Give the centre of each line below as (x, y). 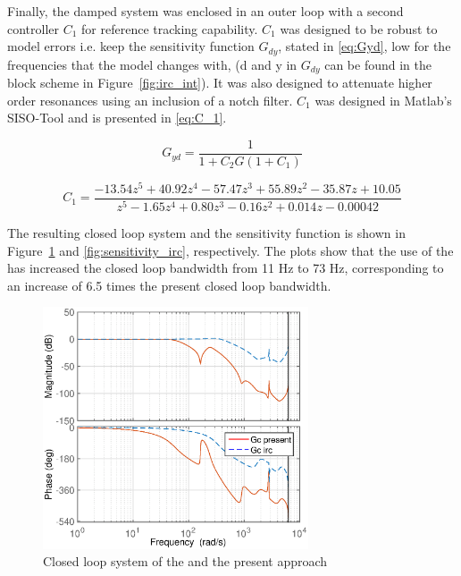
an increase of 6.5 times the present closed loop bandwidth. (169, 285)
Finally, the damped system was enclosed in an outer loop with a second (205, 11)
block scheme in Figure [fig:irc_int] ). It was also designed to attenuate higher (220, 83)
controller (34, 28)
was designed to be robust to (359, 28)
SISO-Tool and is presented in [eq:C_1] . (117, 118)
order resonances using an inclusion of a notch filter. (150, 100)
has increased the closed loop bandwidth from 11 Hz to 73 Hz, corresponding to (226, 268)
